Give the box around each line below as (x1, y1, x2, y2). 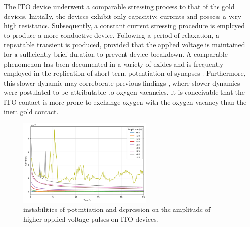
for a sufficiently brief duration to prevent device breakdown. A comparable (4, 49, 228, 59)
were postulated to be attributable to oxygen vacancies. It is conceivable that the (4, 87, 245, 97)
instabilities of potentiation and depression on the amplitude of (23, 204, 211, 214)
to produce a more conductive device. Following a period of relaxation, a (4, 30, 219, 40)
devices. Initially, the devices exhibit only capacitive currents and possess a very (4, 11, 241, 21)
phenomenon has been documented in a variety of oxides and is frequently (4, 58, 224, 69)
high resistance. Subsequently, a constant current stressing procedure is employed (4, 20, 245, 31)
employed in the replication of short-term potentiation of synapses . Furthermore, (4, 68, 246, 78)
